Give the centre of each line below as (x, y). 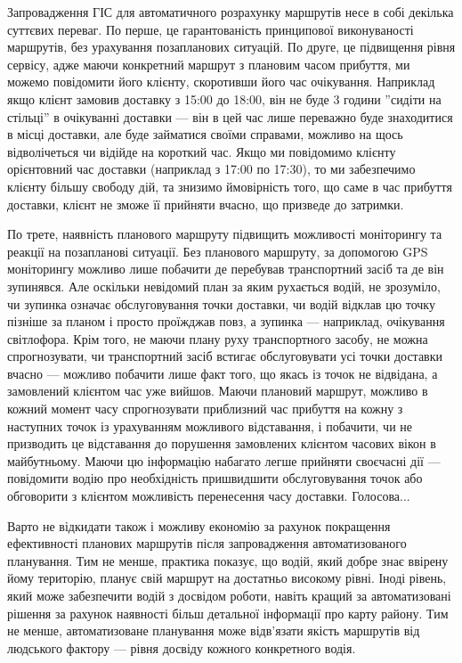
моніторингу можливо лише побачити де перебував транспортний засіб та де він (226, 269)
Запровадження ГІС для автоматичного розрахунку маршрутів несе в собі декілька (231, 12)
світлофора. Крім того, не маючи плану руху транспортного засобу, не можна (218, 338)
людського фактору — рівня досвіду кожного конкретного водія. (182, 647)
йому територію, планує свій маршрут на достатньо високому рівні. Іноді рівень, (227, 578)
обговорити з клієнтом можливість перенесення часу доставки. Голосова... (209, 496)
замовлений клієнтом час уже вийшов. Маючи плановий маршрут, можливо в (218, 391)
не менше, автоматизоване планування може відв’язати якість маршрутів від (214, 630)
